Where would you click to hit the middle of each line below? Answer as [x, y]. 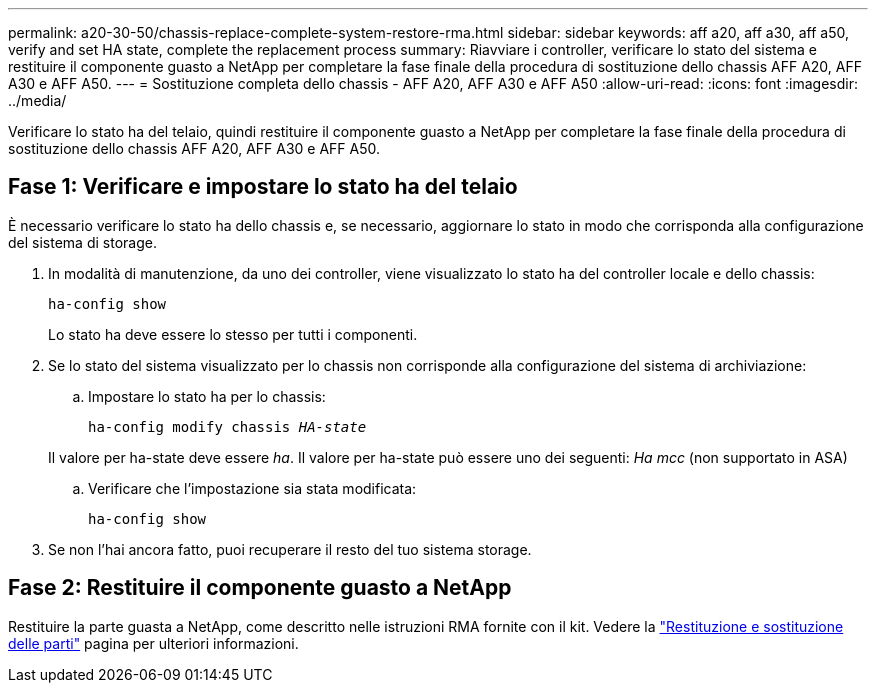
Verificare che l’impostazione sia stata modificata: [252, 488]
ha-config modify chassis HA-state [227, 426]
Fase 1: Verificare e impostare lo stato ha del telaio [263, 187]
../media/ [37, 100]
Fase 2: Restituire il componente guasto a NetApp [260, 588]
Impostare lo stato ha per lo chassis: [207, 396]
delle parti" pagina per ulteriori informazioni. [153, 643]
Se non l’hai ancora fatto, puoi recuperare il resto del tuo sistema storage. [290, 549]
